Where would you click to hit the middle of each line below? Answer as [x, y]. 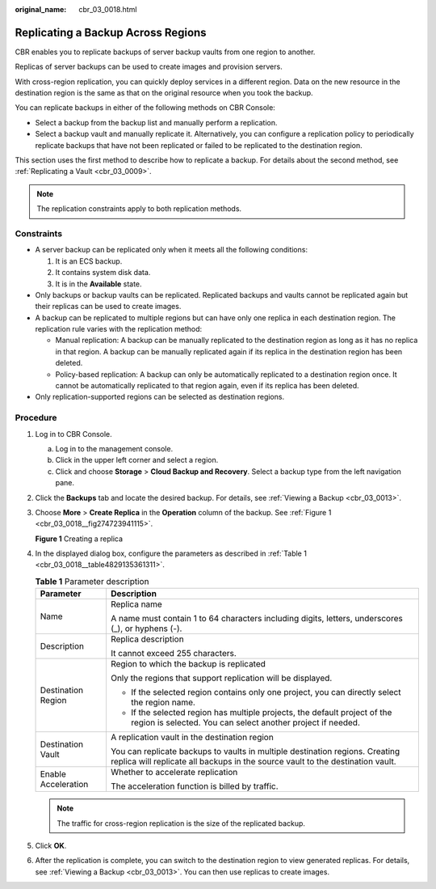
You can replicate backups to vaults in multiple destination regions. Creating [255, 751]
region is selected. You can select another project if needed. [245, 722]
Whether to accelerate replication [174, 773]
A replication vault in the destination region [192, 738]
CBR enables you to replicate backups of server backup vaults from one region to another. [165, 52]
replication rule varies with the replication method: [119, 329]
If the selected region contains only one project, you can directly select [266, 692]
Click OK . [51, 846]
